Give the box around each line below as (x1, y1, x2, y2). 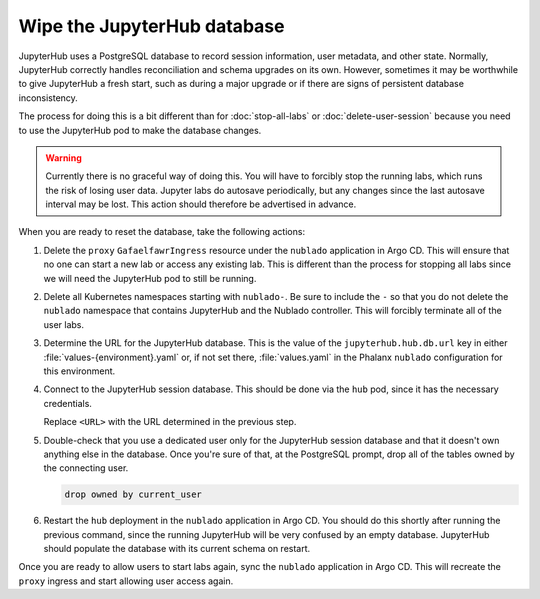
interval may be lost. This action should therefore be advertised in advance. (45, 198, 357, 210)
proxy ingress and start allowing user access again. (18, 575, 234, 587)
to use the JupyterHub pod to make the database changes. (18, 124, 262, 136)
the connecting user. (43, 462, 129, 474)
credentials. (43, 397, 92, 409)
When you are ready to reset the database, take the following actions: (18, 226, 305, 238)
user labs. (43, 318, 85, 330)
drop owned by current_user (64, 489, 202, 500)
